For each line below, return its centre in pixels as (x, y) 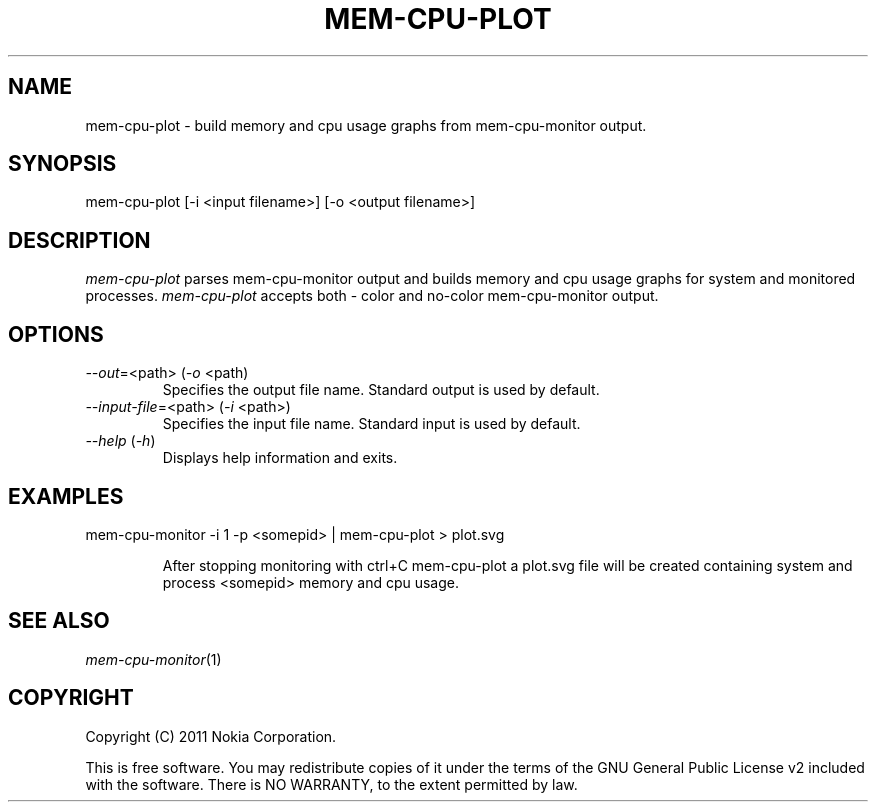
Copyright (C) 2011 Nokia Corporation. (211, 736)
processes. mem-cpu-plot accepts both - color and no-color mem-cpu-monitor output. (372, 296)
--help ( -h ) (120, 441)
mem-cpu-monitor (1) (153, 659)
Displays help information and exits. (280, 458)
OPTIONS (56, 334)
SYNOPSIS (62, 164)
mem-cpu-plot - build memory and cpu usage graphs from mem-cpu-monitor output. (366, 125)
